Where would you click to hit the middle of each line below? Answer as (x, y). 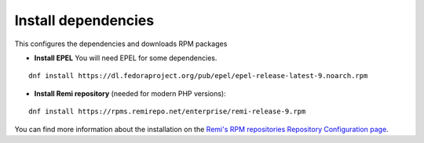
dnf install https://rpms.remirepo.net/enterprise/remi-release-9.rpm (167, 112)
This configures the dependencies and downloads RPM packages (121, 44)
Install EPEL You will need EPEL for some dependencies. (126, 58)
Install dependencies (84, 20)
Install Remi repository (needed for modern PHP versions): (130, 93)
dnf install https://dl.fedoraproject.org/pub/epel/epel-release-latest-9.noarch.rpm (198, 76)
